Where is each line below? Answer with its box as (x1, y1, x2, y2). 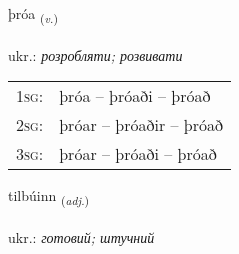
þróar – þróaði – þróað (59, 142, 217, 166)
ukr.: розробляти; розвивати (8, 44, 183, 65)
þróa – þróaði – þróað (59, 84, 211, 108)
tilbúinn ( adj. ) (8, 185, 90, 209)
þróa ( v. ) (8, 3, 58, 26)
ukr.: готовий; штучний (8, 227, 155, 248)
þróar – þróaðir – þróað (59, 113, 224, 137)
